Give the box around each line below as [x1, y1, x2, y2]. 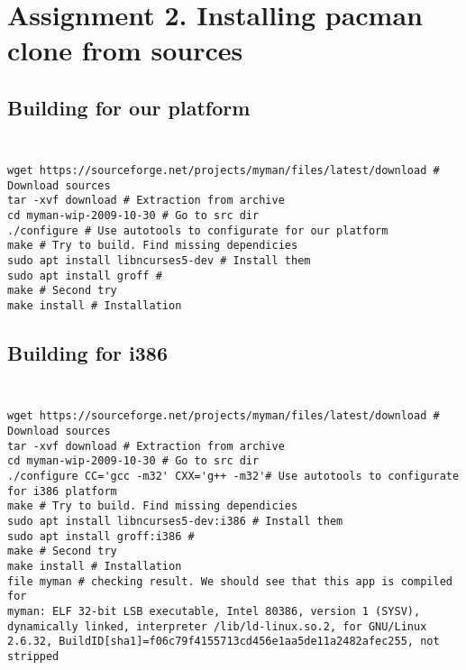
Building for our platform [7, 93, 251, 121]
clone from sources [7, 32, 243, 69]
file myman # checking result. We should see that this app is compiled [7, 574, 452, 588]
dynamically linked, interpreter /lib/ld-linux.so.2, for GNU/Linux [7, 620, 427, 633]
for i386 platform [7, 484, 117, 498]
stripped [7, 649, 59, 663]
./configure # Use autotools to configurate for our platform [7, 224, 388, 237]
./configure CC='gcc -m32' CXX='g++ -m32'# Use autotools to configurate [7, 469, 460, 482]
